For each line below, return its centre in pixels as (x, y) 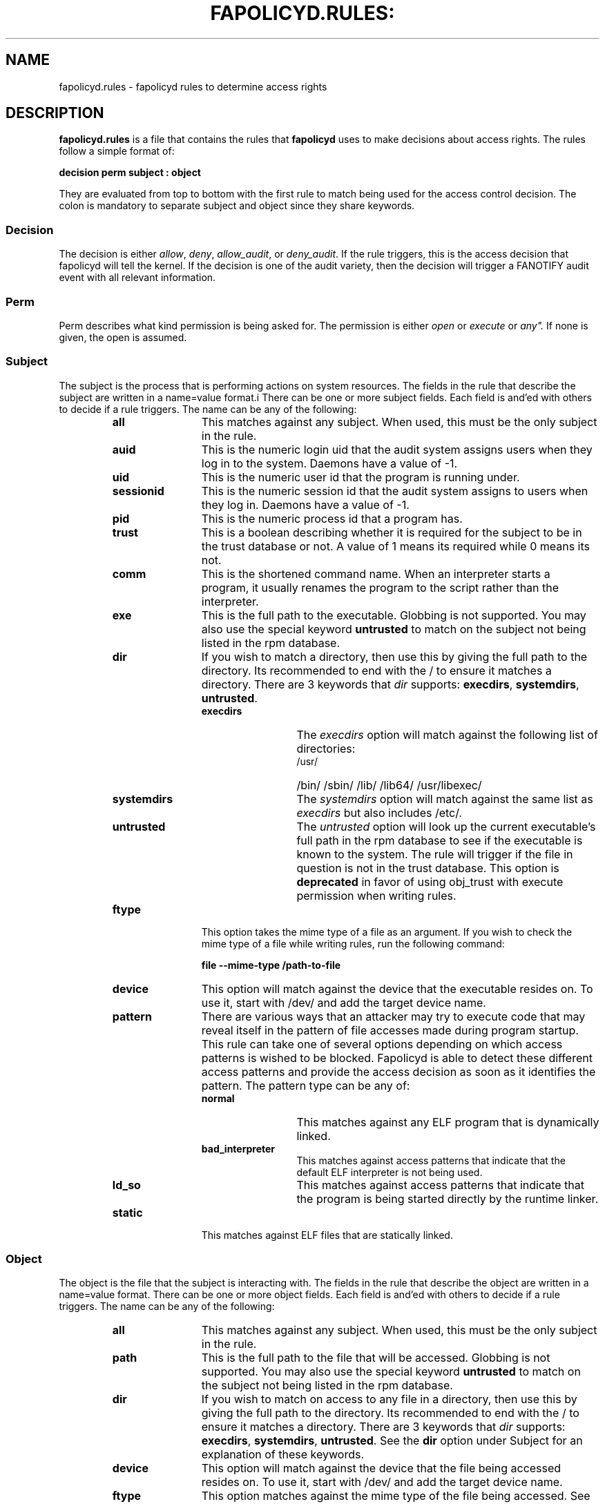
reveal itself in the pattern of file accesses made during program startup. (390, 1030)
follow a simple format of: (117, 151)
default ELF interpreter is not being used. (390, 1172)
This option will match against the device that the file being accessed (381, 1468)
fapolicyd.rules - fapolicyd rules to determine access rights (193, 86)
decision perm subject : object (130, 173)
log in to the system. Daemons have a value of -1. (329, 463)
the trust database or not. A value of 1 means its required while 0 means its (396, 546)
